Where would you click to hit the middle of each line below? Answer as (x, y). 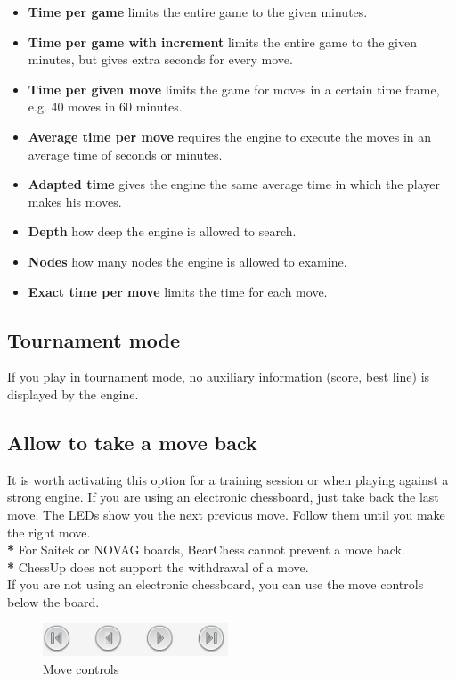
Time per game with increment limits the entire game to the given (222, 41)
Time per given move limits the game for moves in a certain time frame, (234, 89)
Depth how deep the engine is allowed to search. (162, 231)
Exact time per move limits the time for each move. (178, 291)
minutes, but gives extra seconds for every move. (160, 59)
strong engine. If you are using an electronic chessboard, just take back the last (223, 497)
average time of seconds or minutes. (125, 154)
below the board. (53, 601)
